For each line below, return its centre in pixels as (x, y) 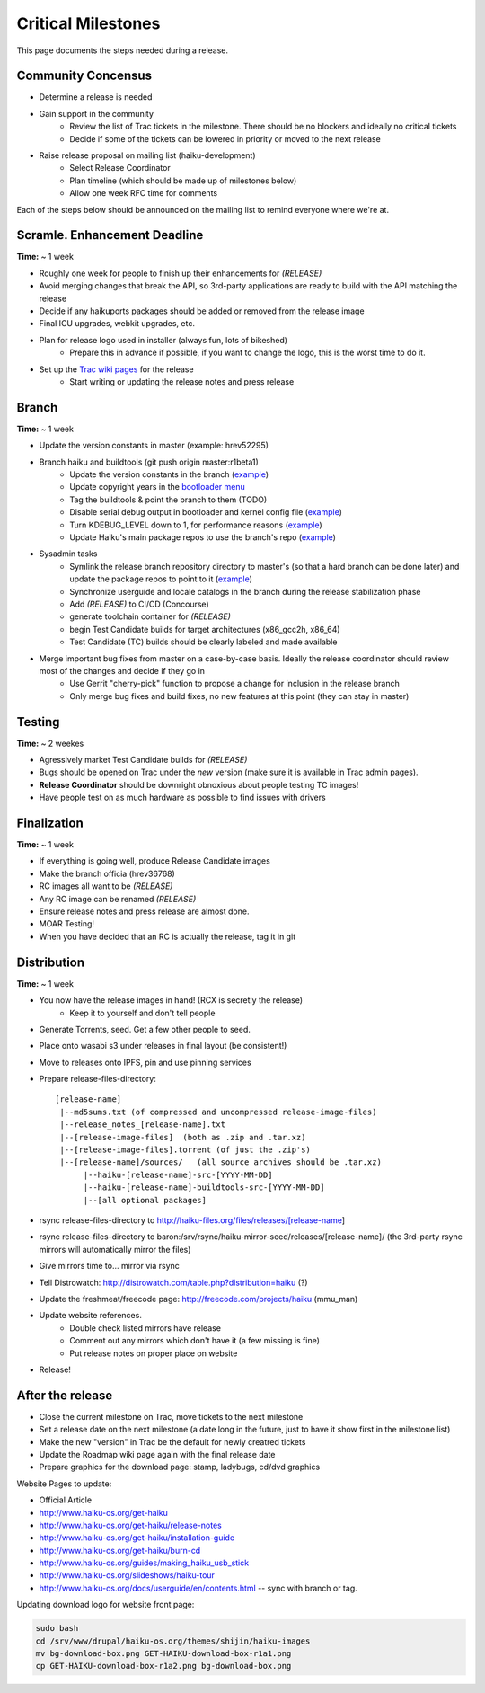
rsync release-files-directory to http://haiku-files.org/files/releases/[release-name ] (192, 1220)
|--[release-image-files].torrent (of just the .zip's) (185, 1150)
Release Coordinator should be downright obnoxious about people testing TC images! (199, 784)
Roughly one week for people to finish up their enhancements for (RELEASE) (181, 273)
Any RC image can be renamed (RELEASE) (118, 899)
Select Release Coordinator (120, 168)
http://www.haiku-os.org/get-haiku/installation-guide (137, 1538)
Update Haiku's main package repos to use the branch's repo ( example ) (203, 537)
